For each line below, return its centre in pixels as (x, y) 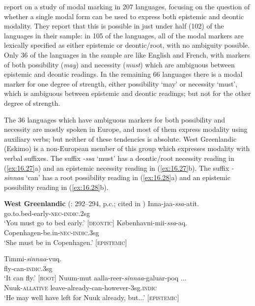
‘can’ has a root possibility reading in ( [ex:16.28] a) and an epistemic (128, 177)
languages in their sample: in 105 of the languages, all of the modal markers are (124, 35)
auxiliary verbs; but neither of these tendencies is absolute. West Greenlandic (120, 138)
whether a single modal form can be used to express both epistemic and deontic (124, 16)
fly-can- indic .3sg (28, 268)
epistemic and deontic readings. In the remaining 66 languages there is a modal (123, 74)
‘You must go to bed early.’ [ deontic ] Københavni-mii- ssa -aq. (96, 223)
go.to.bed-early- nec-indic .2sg (47, 213)
